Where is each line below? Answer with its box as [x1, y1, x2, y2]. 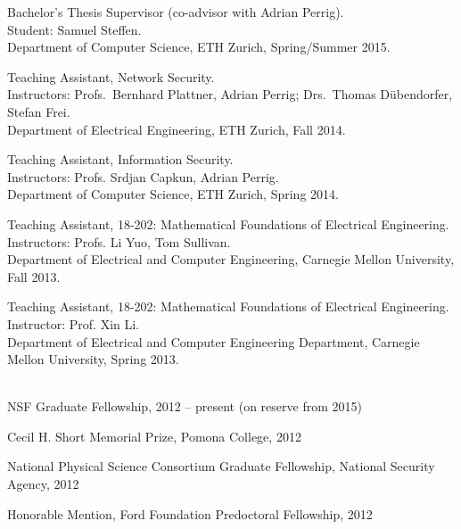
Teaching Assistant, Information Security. [7, 150, 234, 169]
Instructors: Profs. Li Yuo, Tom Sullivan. [7, 232, 231, 251]
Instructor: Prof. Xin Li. [7, 314, 140, 333]
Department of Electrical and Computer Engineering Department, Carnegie [7, 332, 420, 351]
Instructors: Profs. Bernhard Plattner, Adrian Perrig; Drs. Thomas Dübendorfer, [7, 85, 453, 103]
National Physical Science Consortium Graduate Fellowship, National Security [7, 457, 435, 475]
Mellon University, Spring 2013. [7, 350, 179, 368]
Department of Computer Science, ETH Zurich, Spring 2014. [7, 185, 339, 203]
